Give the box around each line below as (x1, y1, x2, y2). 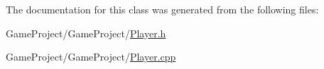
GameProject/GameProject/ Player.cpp (6, 49, 176, 64)
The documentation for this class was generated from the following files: (6, 2, 319, 16)
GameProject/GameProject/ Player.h (6, 25, 166, 40)
